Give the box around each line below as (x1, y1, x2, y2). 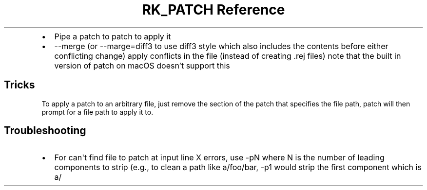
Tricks (4, 79, 35, 91)
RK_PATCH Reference (142, 1, 285, 18)
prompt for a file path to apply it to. (41, 107, 154, 116)
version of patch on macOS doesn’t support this (54, 60, 230, 70)
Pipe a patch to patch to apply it (54, 31, 171, 41)
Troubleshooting (4, 124, 86, 137)
